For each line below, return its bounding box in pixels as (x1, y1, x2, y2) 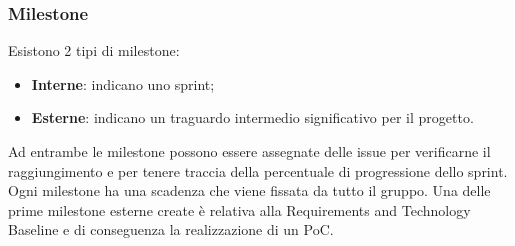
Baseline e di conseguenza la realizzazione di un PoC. (8, 219, 334, 240)
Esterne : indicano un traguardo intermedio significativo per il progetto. (31, 107, 474, 128)
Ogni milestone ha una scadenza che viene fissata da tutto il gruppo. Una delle (8, 180, 491, 201)
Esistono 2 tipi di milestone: (8, 40, 180, 61)
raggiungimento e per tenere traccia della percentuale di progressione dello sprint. (8, 160, 508, 181)
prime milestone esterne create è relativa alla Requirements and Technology (8, 199, 471, 220)
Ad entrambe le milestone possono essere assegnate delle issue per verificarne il (8, 141, 491, 161)
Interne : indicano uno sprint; (31, 73, 215, 94)
